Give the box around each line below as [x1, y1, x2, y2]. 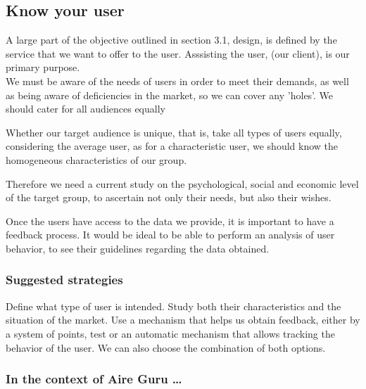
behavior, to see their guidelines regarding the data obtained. [6, 241, 270, 255]
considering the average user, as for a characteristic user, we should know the [6, 139, 339, 153]
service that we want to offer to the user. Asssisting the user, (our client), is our [6, 46, 350, 60]
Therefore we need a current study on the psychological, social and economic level [6, 176, 359, 191]
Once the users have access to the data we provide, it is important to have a [6, 213, 334, 228]
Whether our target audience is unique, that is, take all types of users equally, [6, 125, 342, 139]
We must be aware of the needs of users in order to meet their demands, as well [6, 73, 349, 88]
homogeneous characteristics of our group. [6, 152, 187, 167]
